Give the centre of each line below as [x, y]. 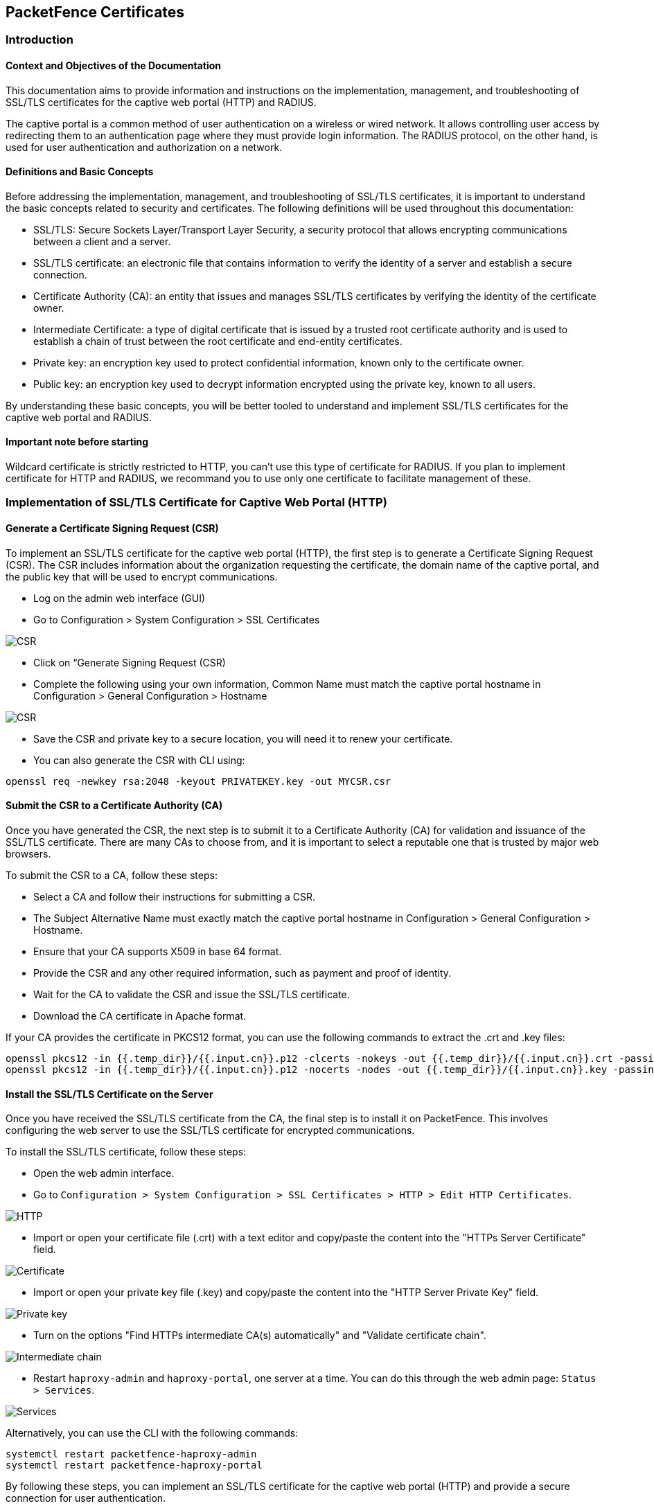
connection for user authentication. [86, 1498]
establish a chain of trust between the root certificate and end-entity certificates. [218, 341]
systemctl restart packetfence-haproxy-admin [131, 1454]
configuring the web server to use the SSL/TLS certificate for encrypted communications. [210, 1130]
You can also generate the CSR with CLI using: [139, 760]
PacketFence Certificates [95, 12]
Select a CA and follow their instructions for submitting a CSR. [175, 896]
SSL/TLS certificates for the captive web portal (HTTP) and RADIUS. [161, 102]
